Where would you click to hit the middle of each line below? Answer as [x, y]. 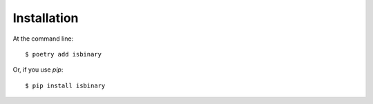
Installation [46, 18]
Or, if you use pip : [38, 70]
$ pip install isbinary [65, 85]
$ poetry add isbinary [64, 54]
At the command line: [43, 39]
